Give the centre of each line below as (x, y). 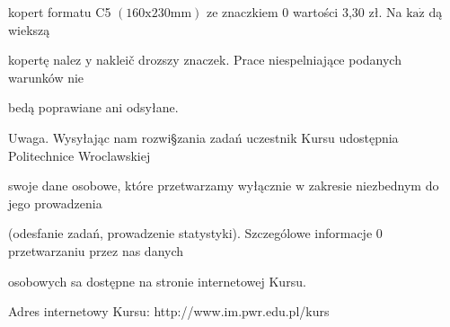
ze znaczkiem (242, 12)
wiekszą (29, 29)
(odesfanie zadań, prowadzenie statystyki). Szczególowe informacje (190, 233)
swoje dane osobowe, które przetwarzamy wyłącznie (150, 186)
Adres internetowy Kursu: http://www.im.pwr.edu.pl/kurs (169, 311)
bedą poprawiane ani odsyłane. (93, 107)
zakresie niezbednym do (374, 186)
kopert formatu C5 (60, 12)
